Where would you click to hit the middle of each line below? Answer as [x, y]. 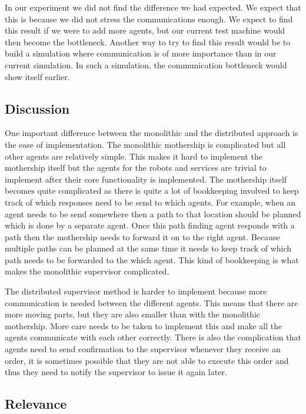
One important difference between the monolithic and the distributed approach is [152, 133]
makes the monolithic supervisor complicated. [87, 271]
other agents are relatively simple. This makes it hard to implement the [134, 156]
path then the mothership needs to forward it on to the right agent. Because [142, 236]
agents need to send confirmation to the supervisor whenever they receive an [143, 349]
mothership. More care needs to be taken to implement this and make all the [144, 325]
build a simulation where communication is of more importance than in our [141, 53]
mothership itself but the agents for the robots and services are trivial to [136, 168]
